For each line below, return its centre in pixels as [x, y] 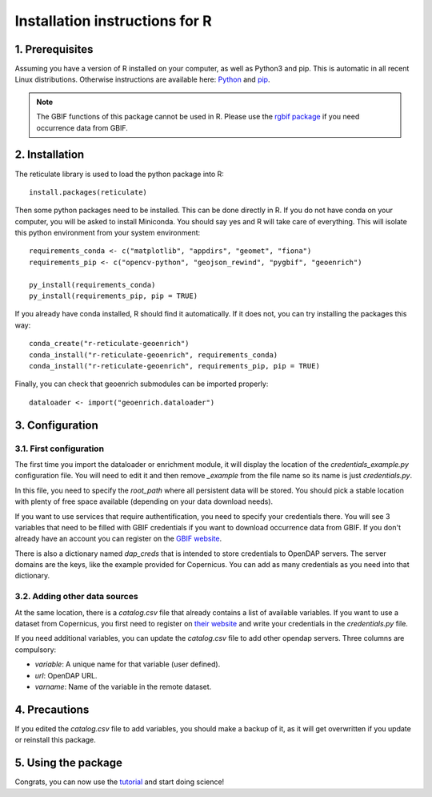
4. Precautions [52, 709]
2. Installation [50, 155]
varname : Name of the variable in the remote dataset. [123, 686]
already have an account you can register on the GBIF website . [118, 539]
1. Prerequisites [54, 49]
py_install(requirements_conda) [92, 285]
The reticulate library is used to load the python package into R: [119, 174]
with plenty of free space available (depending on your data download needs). [144, 501]
